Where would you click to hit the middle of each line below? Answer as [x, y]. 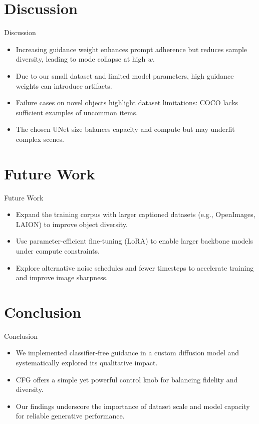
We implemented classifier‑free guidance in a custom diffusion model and [127, 353]
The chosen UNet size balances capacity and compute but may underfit [125, 129]
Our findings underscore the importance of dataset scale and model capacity [133, 406]
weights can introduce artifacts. [64, 85]
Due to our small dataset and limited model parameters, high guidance [125, 75]
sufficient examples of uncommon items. [77, 112]
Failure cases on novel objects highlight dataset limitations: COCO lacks [127, 102]
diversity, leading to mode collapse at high [81, 59]
